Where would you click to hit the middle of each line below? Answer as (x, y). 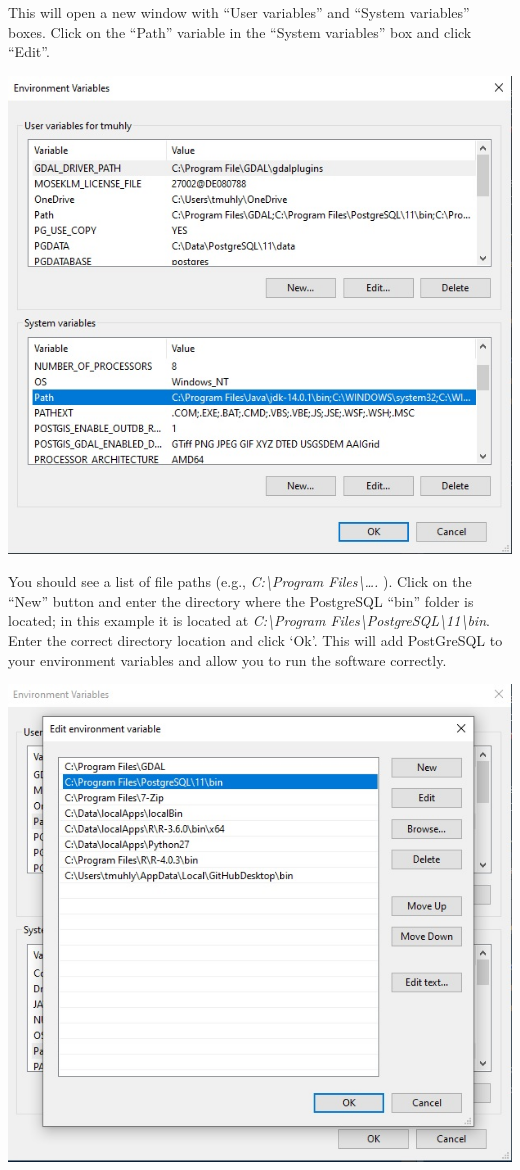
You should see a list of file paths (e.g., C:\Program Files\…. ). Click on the (240, 581)
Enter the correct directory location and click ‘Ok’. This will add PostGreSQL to (255, 639)
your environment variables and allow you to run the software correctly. (227, 659)
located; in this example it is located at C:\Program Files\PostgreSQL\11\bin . (249, 620)
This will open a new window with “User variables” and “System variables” (239, 12)
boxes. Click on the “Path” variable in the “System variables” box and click (240, 31)
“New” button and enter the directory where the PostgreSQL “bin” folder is (241, 600)
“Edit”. (29, 51)
